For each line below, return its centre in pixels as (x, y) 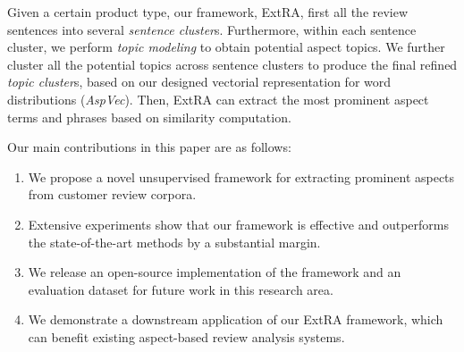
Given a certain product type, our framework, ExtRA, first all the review (208, 12)
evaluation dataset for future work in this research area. (181, 289)
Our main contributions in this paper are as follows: (149, 147)
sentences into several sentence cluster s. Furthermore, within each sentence (212, 29)
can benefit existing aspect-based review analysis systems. (186, 336)
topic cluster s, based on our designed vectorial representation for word (199, 82)
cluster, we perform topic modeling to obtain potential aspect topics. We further (226, 47)
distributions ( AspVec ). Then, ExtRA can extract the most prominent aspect (218, 99)
